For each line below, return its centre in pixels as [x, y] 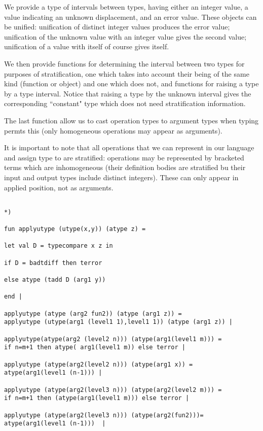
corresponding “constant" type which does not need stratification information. [125, 103]
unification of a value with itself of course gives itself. [87, 46]
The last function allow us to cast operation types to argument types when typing [131, 120]
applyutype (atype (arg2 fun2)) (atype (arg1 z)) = [93, 313]
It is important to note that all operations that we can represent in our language [129, 147]
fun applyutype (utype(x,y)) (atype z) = [75, 229]
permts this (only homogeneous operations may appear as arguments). [113, 130]
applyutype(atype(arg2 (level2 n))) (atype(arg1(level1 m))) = [113, 339]
